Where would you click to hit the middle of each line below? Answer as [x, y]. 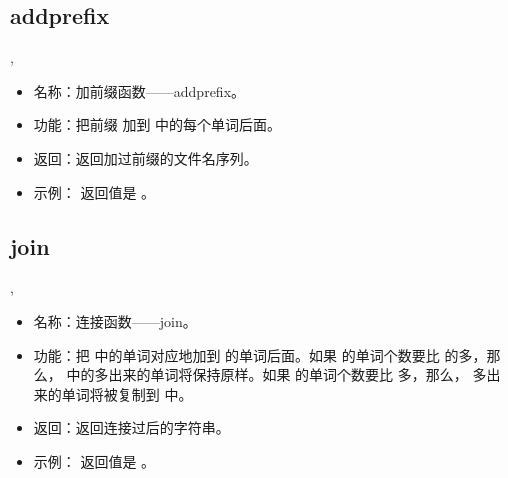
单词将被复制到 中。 [127, 393]
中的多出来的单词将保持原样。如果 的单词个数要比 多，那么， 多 [276, 374]
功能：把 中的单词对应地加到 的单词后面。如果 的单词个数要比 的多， [260, 354]
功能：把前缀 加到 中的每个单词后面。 [157, 124]
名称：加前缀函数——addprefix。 [139, 90]
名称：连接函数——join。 [115, 320]
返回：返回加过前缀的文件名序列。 [145, 157]
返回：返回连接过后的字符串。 [131, 427]
